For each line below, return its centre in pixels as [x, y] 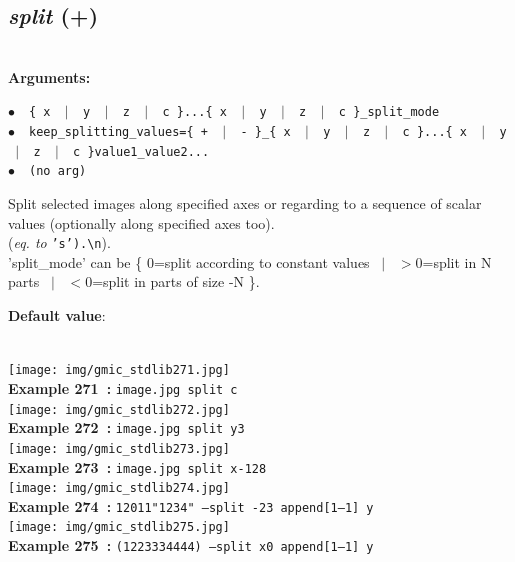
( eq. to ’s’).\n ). [59, 242]
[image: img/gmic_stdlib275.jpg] [119, 527]
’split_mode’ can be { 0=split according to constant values [189, 261]
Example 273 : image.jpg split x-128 [137, 466]
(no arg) [58, 171]
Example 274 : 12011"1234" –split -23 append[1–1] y [191, 505]
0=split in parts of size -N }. [172, 281]
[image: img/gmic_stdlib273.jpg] [119, 448]
